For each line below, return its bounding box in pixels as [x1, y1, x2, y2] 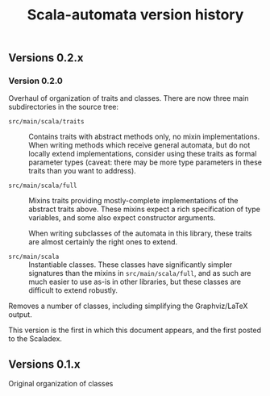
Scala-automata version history [27, 6, 244, 24]
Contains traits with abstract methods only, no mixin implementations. [28, 131, 260, 142]
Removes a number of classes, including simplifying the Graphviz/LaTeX [8, 301, 248, 311]
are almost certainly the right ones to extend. [28, 237, 178, 247]
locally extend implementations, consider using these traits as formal [28, 149, 257, 159]
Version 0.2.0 [8, 75, 63, 86]
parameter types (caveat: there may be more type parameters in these [28, 157, 263, 167]
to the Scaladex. [8, 334, 63, 344]
